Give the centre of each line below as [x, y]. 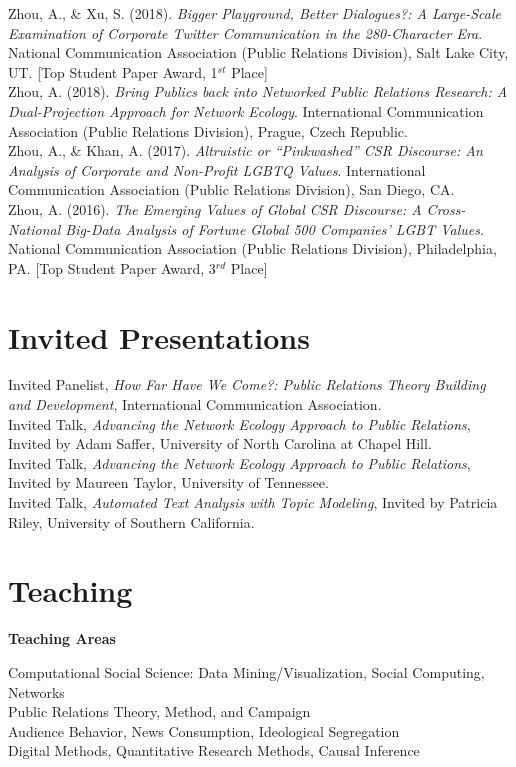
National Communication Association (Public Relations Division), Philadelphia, [252, 248]
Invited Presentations [159, 336]
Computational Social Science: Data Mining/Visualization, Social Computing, [246, 671]
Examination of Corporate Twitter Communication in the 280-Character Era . [245, 32]
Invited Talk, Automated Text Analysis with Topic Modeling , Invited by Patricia [253, 502]
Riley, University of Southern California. [131, 521]
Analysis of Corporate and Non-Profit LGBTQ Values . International [217, 169]
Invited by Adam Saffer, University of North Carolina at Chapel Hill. [220, 443]
